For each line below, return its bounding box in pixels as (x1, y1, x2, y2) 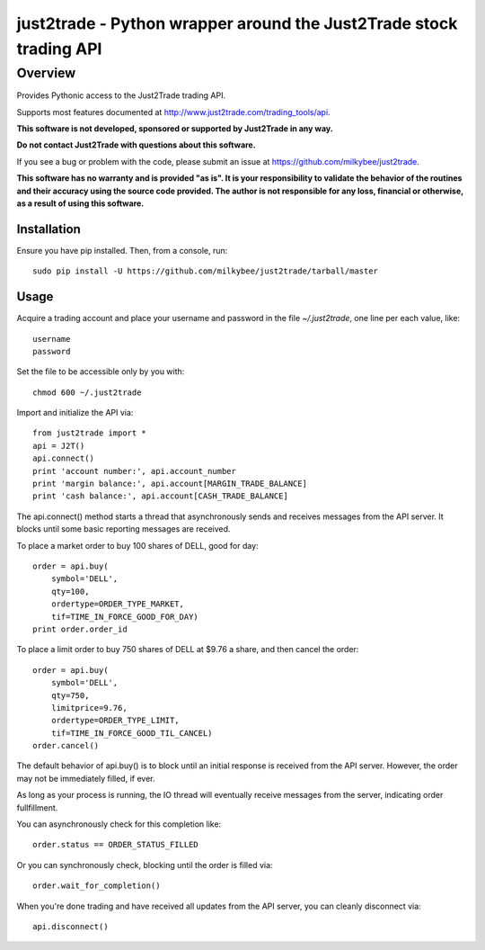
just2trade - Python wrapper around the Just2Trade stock (16, 13, 458, 33)
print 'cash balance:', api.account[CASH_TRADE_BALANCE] (32, 491, 289, 501)
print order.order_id (32, 623, 128, 634)
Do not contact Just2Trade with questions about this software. (16, 139, 256, 150)
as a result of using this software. (16, 198, 145, 209)
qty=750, (50, 690, 90, 701)
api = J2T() (32, 441, 85, 451)
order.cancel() (32, 740, 100, 751)
